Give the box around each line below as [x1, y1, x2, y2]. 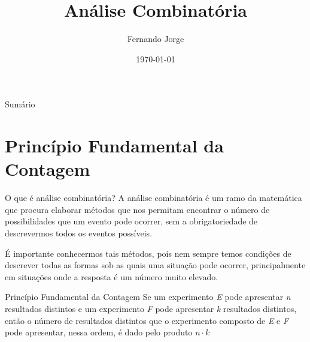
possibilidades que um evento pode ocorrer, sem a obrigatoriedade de [5, 215, 258, 227]
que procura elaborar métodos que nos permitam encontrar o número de [5, 203, 270, 215]
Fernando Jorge [127, 32, 184, 45]
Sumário [5, 98, 35, 110]
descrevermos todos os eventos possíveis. [5, 227, 153, 239]
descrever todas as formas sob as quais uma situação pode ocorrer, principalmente [5, 259, 306, 271]
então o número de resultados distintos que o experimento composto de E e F [5, 314, 289, 326]
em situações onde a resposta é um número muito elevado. [5, 270, 218, 283]
